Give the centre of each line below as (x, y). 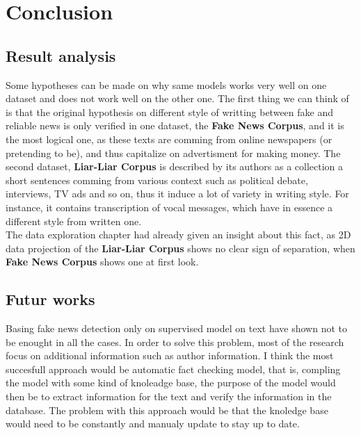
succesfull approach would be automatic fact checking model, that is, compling (173, 369)
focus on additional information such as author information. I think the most (170, 355)
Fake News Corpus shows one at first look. (102, 262)
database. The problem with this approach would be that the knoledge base (167, 410)
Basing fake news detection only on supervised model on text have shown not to (176, 328)
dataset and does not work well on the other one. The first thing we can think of (177, 98)
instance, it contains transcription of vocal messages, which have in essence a (169, 207)
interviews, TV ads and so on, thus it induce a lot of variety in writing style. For (177, 194)
